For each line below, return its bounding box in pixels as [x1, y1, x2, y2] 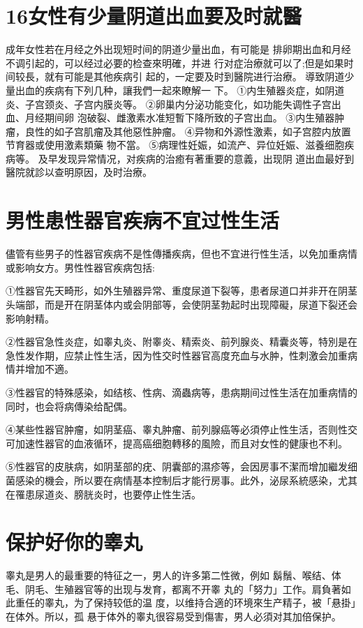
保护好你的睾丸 [6, 528, 143, 556]
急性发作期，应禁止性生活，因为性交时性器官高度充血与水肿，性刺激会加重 [6, 347, 348, 362]
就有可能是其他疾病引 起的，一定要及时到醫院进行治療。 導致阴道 [44, 69, 345, 84]
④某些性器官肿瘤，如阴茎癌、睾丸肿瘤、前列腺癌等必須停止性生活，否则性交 [6, 422, 357, 437]
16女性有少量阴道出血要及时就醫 [6, 1, 302, 30]
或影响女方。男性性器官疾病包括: [6, 260, 155, 274]
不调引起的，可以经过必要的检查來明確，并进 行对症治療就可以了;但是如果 [6, 55, 344, 70]
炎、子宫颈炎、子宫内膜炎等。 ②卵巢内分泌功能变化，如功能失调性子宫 [6, 96, 332, 111]
